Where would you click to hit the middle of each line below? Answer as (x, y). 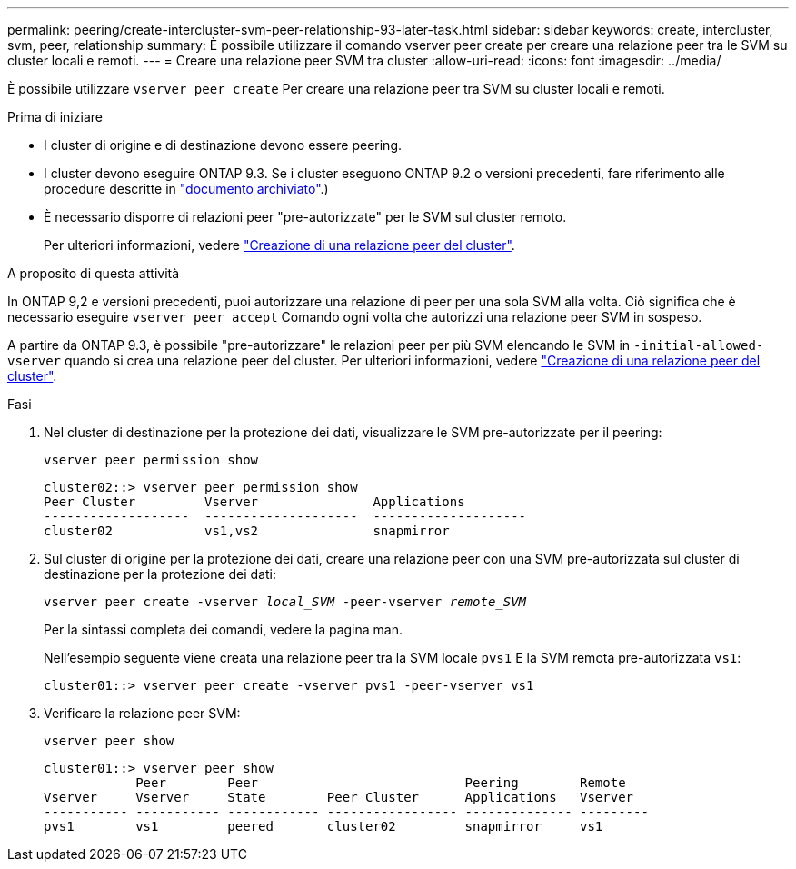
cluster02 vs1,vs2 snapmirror (247, 531)
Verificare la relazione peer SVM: (142, 713)
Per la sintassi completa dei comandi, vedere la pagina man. (223, 629)
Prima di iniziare (55, 117)
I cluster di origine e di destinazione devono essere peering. (223, 145)
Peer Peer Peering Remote (381, 783)
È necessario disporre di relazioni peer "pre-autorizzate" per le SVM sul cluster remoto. (305, 217)
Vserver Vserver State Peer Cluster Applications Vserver (339, 797)
